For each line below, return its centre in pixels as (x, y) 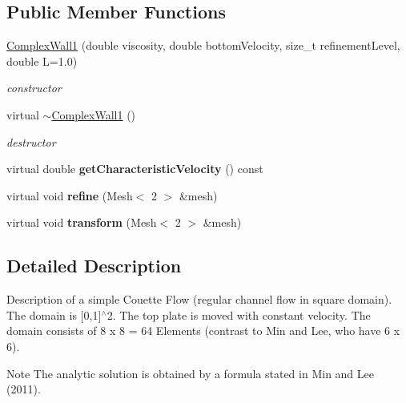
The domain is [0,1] (54, 314)
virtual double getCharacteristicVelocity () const (135, 169)
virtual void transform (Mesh (82, 222)
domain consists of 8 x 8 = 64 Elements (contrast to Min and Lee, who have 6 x (203, 330)
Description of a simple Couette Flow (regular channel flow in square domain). (199, 299)
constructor (34, 88)
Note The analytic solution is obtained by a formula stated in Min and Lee (190, 373)
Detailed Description (94, 266)
